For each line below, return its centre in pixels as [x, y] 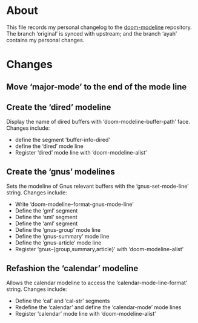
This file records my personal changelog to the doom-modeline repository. [99, 27]
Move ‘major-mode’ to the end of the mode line [97, 87]
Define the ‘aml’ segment [46, 223]
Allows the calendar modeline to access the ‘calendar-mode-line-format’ [97, 283]
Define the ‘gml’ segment [46, 211]
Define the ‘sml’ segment [46, 217]
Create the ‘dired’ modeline [59, 107]
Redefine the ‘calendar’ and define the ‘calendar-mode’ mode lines [98, 307]
